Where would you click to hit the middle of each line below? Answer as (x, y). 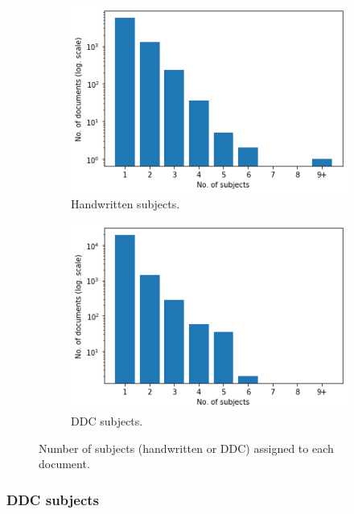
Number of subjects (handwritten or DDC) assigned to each (186, 448)
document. (64, 464)
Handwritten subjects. (126, 204)
